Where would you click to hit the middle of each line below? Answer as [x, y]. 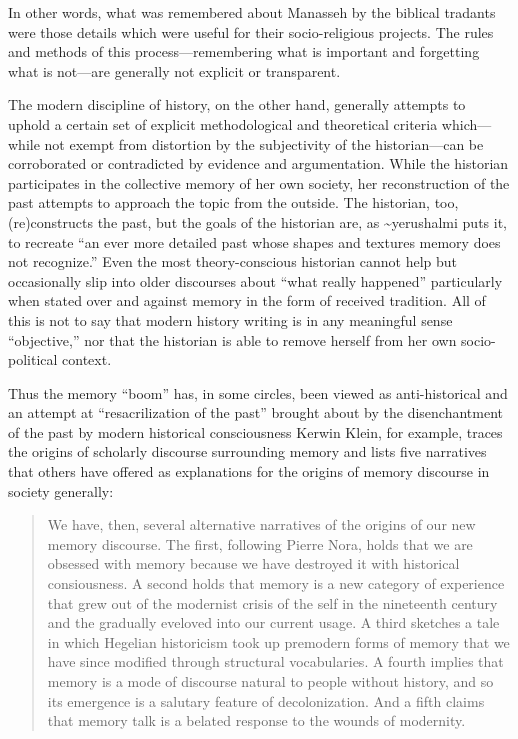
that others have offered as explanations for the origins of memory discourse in [249, 471]
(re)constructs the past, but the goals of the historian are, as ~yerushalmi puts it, [257, 221]
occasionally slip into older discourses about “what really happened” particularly [255, 280]
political [33, 359]
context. [87, 359]
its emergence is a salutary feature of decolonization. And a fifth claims [266, 700]
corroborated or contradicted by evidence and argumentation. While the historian [258, 163]
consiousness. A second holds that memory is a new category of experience [276, 583]
